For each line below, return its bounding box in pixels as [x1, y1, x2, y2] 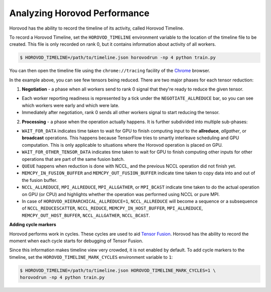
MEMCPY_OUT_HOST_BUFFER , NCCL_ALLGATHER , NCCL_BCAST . [22, 212, 150, 218]
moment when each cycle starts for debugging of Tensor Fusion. [9, 238, 144, 244]
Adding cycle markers [9, 222, 56, 228]
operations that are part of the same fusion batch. [22, 156, 125, 162]
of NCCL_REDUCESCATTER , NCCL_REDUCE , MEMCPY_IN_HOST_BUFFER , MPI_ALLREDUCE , [22, 205, 203, 211]
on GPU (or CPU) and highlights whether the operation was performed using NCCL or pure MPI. [22, 191, 220, 197]
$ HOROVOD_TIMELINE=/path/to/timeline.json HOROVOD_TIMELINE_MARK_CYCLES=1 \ [20, 267, 216, 273]
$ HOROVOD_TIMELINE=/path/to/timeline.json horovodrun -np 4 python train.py [20, 55, 216, 60]
